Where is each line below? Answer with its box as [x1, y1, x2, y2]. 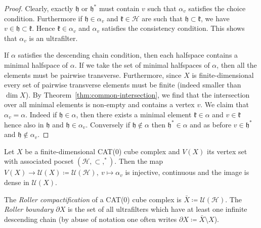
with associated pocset [4, 156, 74, 166]
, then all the [216, 59, 257, 70]
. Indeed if [25, 109, 57, 119]
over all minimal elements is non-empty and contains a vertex [4, 99, 195, 110]
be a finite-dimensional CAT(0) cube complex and [25, 146, 180, 156]
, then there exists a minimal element [76, 109, 192, 119]
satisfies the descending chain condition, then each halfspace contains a [18, 50, 238, 60]
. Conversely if [85, 119, 130, 129]
